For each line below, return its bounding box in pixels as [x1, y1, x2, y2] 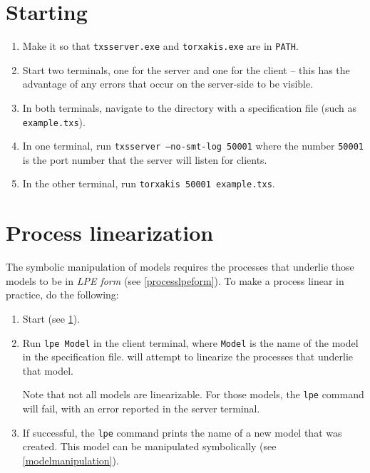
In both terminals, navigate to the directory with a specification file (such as [22, 100, 357, 115]
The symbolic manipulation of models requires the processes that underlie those [6, 259, 354, 274]
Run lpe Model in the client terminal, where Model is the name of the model [22, 335, 359, 350]
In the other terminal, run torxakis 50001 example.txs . [22, 176, 275, 191]
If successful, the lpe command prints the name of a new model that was [22, 425, 342, 440]
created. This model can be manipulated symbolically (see [22, 439, 277, 454]
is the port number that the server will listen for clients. [22, 152, 267, 167]
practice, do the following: [6, 287, 119, 302]
